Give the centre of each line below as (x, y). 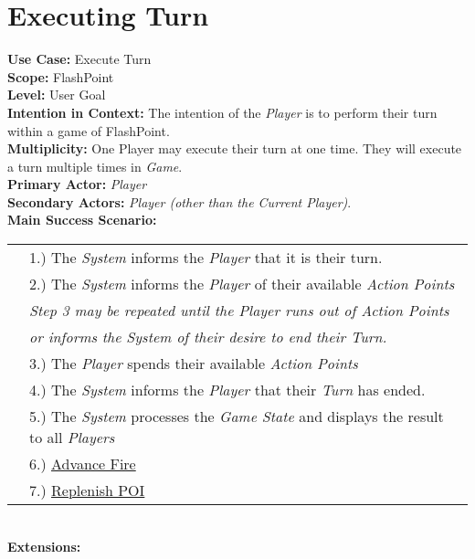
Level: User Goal (57, 95)
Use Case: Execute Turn (79, 59)
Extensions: (44, 546)
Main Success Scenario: (82, 220)
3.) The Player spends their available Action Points (194, 364)
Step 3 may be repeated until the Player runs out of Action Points (239, 311)
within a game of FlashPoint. (89, 130)
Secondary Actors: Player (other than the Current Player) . (179, 201)
